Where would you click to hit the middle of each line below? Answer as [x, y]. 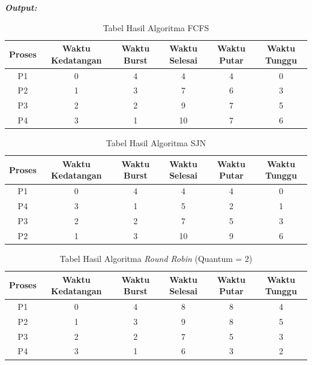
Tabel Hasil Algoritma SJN [156, 143]
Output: [21, 7]
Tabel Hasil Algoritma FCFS [156, 27]
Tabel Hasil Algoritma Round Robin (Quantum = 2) [156, 258]
